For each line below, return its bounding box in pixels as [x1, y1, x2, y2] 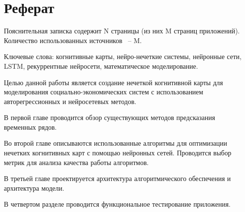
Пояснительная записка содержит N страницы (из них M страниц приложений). [4, 26, 240, 36]
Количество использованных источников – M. [4, 35, 142, 45]
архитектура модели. [4, 182, 64, 193]
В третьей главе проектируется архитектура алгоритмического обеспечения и [4, 173, 231, 183]
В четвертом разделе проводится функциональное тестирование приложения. [4, 199, 231, 209]
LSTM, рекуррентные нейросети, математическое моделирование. [4, 61, 198, 71]
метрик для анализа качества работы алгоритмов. [4, 157, 149, 167]
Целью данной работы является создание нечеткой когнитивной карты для [4, 77, 223, 87]
